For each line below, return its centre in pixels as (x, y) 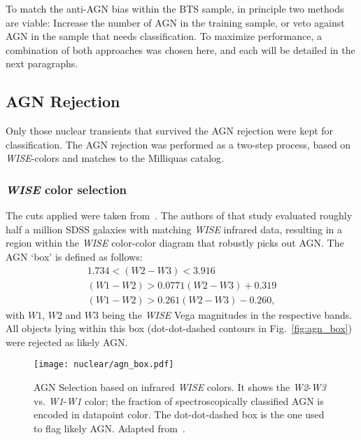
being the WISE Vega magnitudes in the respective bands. (227, 314)
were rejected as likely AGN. (67, 342)
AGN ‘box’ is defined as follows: (74, 256)
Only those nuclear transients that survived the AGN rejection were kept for (170, 131)
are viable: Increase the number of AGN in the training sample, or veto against (175, 22)
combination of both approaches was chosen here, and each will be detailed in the (180, 49)
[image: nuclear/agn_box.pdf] (104, 365)
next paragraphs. (42, 63)
